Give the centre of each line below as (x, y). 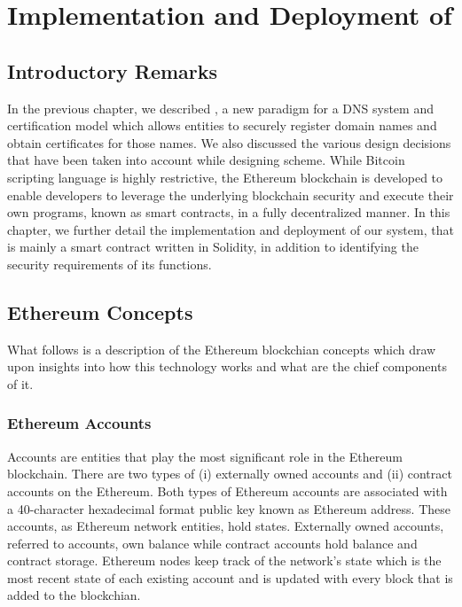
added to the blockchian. (74, 595)
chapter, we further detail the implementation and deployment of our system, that (231, 229)
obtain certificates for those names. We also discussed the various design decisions (229, 142)
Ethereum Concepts (100, 311)
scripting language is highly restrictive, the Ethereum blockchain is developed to (225, 177)
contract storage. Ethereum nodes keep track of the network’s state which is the (224, 560)
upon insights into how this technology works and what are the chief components (227, 366)
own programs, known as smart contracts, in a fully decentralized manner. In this (229, 212)
